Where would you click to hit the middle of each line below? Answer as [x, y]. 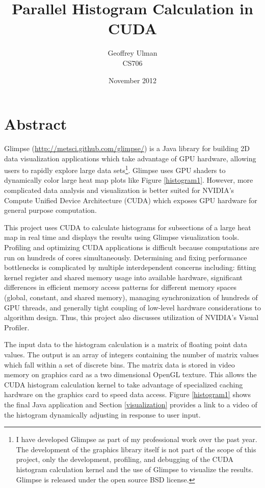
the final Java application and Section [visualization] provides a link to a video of [131, 404]
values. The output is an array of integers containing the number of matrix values [131, 354]
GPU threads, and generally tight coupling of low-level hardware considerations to [132, 307]
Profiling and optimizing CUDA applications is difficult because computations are [132, 247]
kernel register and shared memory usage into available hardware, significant [124, 277]
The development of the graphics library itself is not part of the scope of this [136, 449]
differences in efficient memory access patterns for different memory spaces [120, 287]
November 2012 [132, 80]
